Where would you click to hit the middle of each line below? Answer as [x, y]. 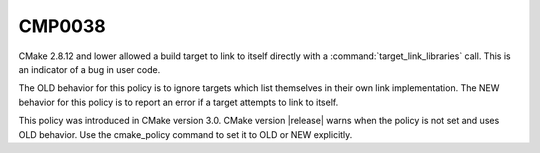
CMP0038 [62, 26]
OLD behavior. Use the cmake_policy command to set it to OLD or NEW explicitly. [185, 134]
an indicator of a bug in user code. [89, 69]
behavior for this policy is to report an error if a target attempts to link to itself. [178, 102]
